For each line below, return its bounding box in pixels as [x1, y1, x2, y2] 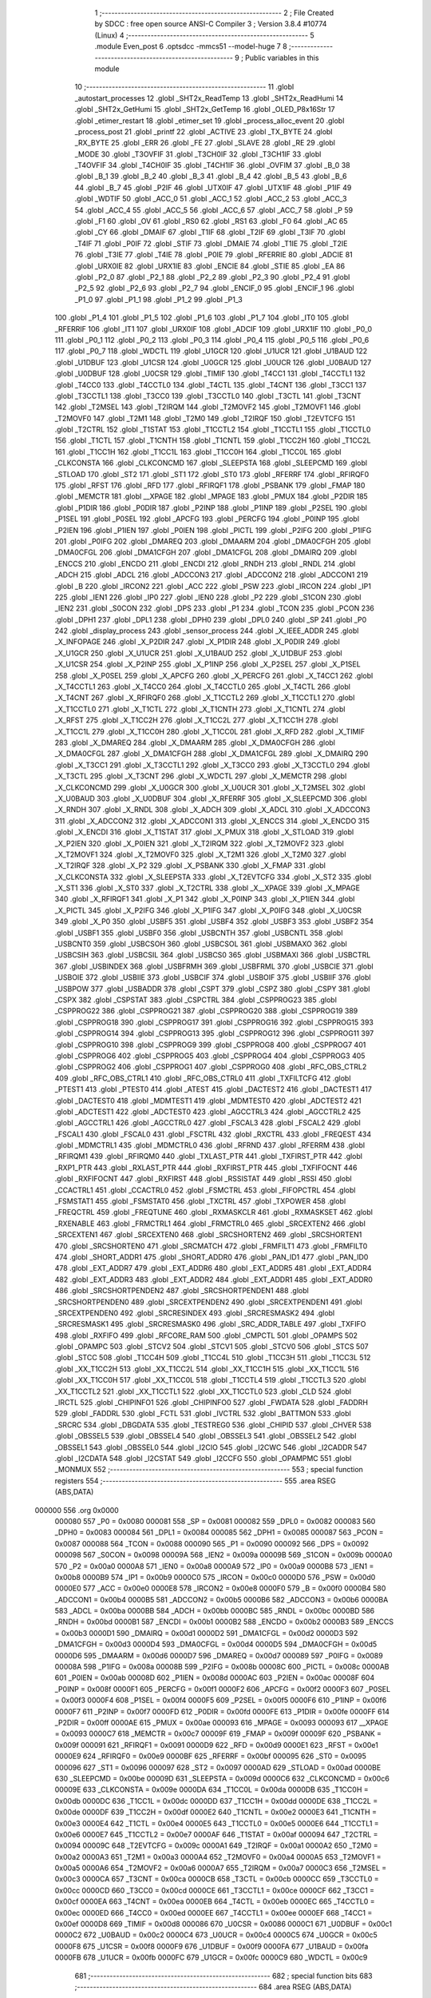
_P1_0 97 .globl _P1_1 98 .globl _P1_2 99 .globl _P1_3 [74, 294, 243, 304]
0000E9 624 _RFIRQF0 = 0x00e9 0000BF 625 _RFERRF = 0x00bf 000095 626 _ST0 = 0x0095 [54, 1751, 367, 1761]
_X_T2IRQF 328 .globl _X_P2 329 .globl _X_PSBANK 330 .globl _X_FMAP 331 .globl [54, 861, 326, 870]
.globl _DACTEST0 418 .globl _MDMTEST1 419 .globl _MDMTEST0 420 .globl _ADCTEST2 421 [54, 1096, 362, 1105]
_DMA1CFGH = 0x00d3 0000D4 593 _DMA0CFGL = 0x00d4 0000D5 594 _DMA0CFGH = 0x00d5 [54, 1639, 378, 1650]
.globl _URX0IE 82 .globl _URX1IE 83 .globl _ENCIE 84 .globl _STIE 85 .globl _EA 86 [74, 261, 346, 271]
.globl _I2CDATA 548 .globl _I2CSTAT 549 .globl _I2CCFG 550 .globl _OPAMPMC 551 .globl [54, 1454, 352, 1463]
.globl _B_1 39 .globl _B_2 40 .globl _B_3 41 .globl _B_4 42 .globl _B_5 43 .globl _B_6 [74, 172, 347, 181]
